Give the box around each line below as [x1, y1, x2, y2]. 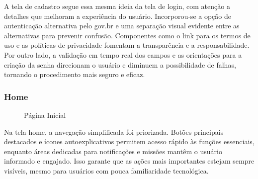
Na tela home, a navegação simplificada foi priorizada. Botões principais [4, 126, 224, 137]
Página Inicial [24, 109, 66, 120]
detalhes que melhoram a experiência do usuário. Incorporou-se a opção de [4, 10, 231, 21]
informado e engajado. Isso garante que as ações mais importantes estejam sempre [4, 156, 255, 166]
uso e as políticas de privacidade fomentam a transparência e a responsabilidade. [4, 40, 250, 50]
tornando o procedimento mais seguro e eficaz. [4, 69, 145, 80]
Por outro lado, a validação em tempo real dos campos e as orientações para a [4, 49, 242, 60]
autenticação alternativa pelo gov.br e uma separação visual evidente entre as [4, 20, 240, 31]
